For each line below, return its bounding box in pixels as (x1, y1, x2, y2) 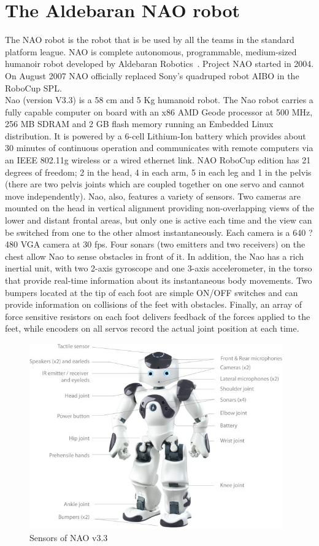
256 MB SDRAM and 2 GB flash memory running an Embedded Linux (5, 117, 274, 130)
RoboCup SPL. (5, 81, 62, 94)
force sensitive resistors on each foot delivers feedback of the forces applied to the (5, 310, 310, 322)
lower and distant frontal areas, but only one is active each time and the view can (5, 214, 312, 227)
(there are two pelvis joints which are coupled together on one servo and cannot (5, 177, 305, 190)
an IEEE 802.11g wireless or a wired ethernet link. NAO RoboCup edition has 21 (5, 154, 311, 166)
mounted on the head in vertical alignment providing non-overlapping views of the (5, 201, 314, 214)
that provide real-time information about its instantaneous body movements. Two (5, 274, 312, 286)
